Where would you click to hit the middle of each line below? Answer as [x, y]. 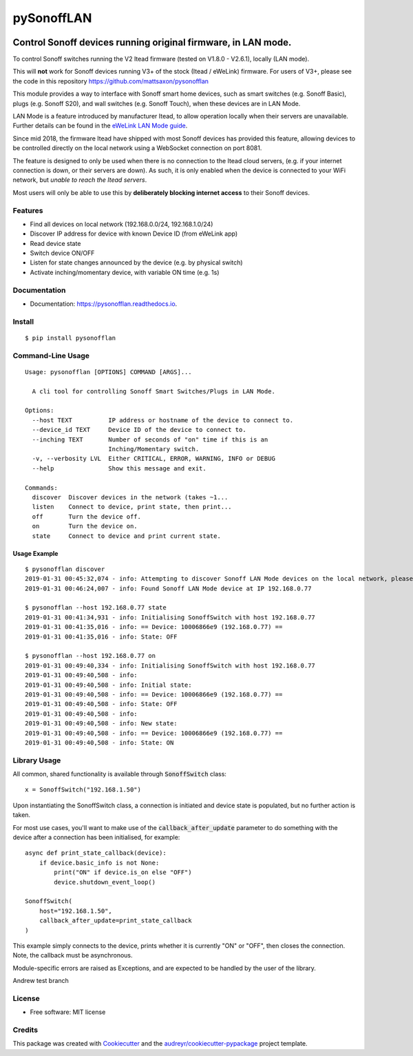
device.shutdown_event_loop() [105, 882]
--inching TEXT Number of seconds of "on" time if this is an [150, 439]
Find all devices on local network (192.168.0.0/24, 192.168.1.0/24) [121, 224]
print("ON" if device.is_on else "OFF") [123, 872]
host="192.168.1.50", [76, 911]
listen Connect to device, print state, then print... [132, 507]
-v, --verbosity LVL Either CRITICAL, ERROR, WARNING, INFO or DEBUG [153, 459]
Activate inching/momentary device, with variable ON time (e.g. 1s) [125, 272]
